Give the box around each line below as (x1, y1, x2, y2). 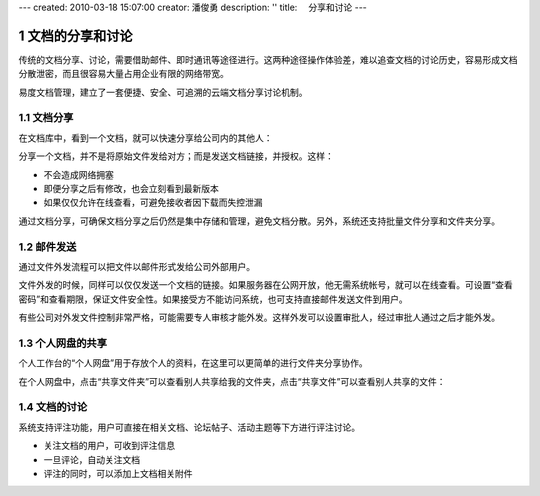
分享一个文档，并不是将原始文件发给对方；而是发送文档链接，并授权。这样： (18, 150, 334, 162)
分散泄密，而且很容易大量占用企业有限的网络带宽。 (18, 68, 229, 80)
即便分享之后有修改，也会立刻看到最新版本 (43, 183, 219, 194)
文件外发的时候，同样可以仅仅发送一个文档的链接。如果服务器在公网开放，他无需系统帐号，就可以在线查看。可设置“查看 (18, 279, 514, 291)
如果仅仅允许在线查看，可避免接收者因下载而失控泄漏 (43, 196, 263, 209)
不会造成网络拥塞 (43, 168, 114, 180)
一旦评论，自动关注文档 (43, 453, 140, 465)
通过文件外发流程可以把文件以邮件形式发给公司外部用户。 (18, 260, 255, 272)
